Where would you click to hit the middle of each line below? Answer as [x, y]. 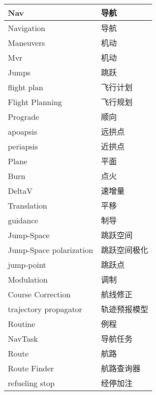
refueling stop [31, 383]
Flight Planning [35, 102]
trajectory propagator [45, 309]
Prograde [24, 116]
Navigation [27, 28]
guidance [23, 220]
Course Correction [39, 294]
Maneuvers [27, 42]
